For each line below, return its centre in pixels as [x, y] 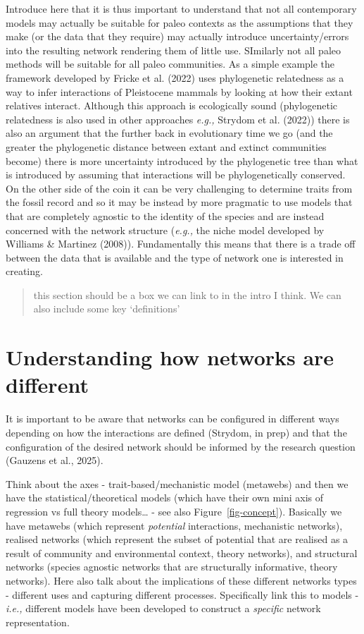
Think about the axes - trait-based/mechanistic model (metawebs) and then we [177, 483]
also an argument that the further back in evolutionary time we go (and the [169, 133]
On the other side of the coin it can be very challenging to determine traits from [179, 188]
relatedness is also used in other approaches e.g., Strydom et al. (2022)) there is [178, 119]
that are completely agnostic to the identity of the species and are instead [165, 215]
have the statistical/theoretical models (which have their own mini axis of [165, 498]
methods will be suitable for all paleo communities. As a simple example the [170, 64]
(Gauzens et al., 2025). [55, 460]
